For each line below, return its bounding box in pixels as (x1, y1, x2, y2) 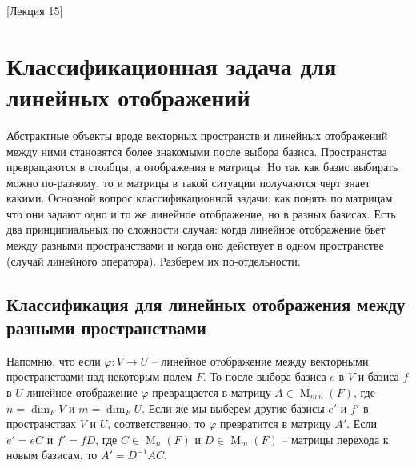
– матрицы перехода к (282, 430, 389, 447)
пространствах (6, 415, 77, 432)
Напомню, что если (6, 352, 101, 369)
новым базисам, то (6, 446, 98, 463)
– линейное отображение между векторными (151, 352, 369, 369)
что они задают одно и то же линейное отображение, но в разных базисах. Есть (6, 205, 396, 222)
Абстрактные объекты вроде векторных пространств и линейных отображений (6, 126, 388, 143)
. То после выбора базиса (203, 368, 326, 385)
